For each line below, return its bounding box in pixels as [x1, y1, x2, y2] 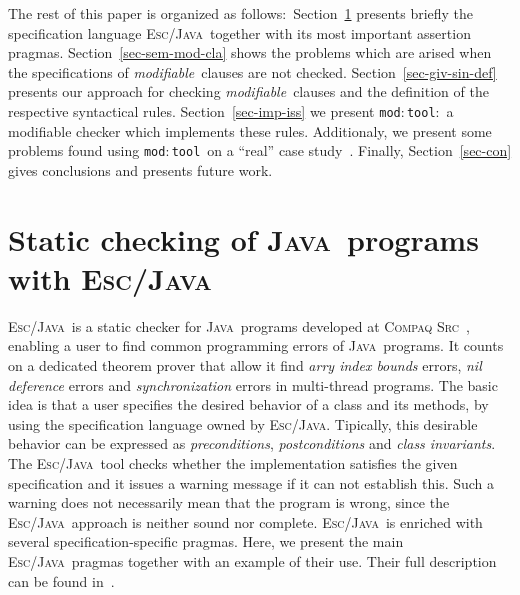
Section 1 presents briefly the [293, 3, 474, 23]
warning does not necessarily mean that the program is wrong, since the [8, 492, 450, 513]
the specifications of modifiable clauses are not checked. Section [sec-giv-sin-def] [8, 61, 497, 82]
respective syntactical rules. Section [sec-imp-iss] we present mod [8, 100, 401, 121]
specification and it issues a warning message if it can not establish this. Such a [8, 472, 495, 493]
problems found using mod [8, 140, 166, 161]
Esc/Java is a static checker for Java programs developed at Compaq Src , [8, 315, 470, 336]
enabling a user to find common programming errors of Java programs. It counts [8, 335, 504, 356]
